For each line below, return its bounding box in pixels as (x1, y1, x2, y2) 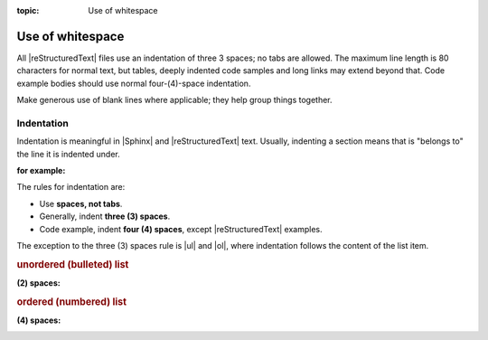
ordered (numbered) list (16, 295, 127, 307)
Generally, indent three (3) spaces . (39, 211, 171, 222)
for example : (16, 165, 66, 175)
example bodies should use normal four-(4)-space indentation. (16, 78, 251, 89)
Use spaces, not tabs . (39, 198, 123, 209)
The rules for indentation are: (16, 182, 126, 193)
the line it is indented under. (16, 148, 121, 159)
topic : (16, 5, 40, 15)
